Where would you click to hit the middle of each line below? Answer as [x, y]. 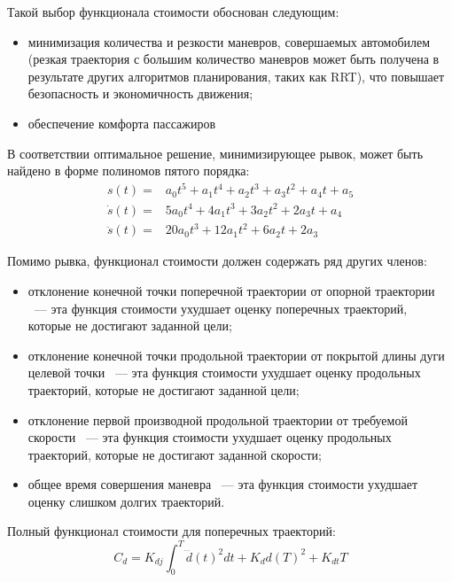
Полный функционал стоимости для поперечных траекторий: [171, 531]
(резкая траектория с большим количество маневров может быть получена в [234, 59]
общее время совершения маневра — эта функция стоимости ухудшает [223, 484]
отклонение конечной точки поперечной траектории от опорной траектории [231, 290]
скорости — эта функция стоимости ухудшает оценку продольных [210, 437]
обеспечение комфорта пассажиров [122, 123]
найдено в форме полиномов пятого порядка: [129, 171]
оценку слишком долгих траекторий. [126, 501]
